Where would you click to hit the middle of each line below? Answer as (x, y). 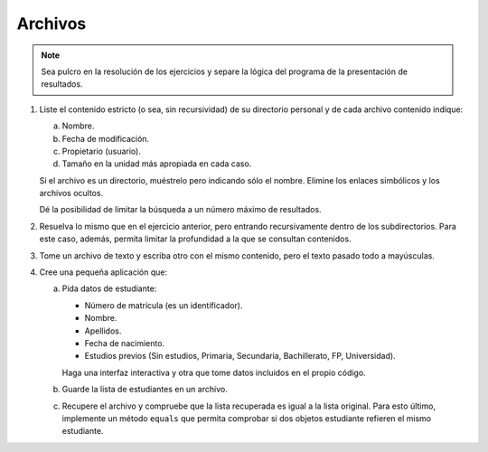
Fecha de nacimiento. (125, 343)
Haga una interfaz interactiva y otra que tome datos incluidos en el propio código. (214, 372)
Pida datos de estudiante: (109, 288)
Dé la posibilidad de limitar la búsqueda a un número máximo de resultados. (180, 210)
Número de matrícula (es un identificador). (164, 305)
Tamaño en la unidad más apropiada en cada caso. (157, 164)
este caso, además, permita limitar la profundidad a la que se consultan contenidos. (195, 239)
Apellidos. (103, 331)
